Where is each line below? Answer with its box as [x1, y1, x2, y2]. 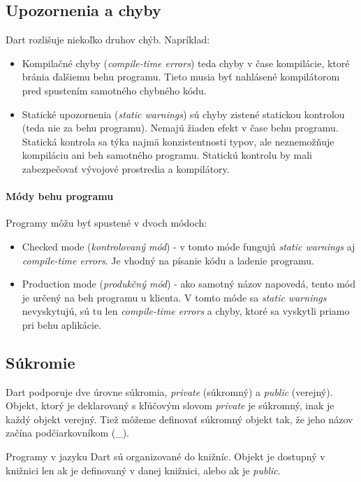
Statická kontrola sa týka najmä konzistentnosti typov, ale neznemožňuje [22, 134, 334, 148]
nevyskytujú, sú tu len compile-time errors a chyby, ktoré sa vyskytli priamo [22, 304, 350, 318]
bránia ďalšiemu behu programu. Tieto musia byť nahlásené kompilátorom [22, 69, 340, 84]
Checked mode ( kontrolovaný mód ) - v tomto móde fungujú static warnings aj [22, 239, 355, 253]
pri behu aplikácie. [22, 317, 102, 332]
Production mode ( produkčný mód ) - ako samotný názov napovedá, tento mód [22, 276, 355, 291]
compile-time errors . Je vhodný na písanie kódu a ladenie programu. [22, 253, 314, 267]
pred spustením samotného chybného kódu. [22, 83, 207, 97]
